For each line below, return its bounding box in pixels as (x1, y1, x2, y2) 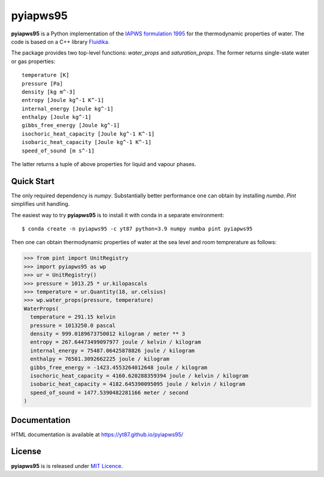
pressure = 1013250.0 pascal (30, 322, 116, 329)
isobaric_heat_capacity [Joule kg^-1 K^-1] (22, 139, 152, 146)
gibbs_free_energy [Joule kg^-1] (22, 122, 120, 129)
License (11, 446, 41, 457)
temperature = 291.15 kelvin (30, 314, 116, 320)
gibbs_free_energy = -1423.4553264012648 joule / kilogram (30, 364, 208, 371)
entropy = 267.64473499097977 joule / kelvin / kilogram (30, 339, 201, 346)
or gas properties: (11, 58, 56, 65)
